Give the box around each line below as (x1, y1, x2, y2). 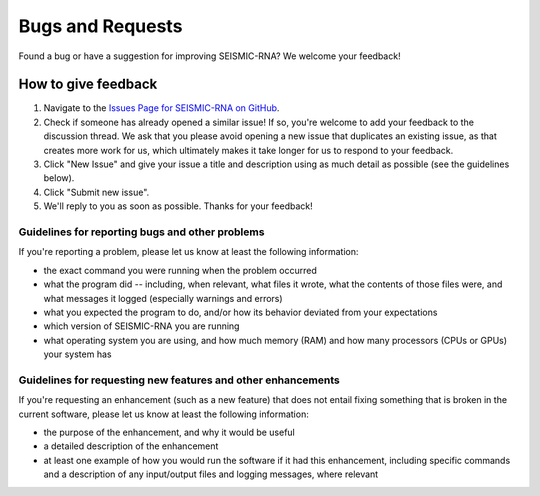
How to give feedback (18, 76, 158, 93)
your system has (43, 348, 112, 360)
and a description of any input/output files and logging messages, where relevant (43, 468, 379, 480)
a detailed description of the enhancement (43, 440, 219, 452)
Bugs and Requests (18, 15, 183, 37)
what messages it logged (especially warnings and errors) (43, 292, 284, 304)
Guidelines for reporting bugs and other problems (18, 225, 265, 239)
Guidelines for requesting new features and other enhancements (18, 373, 340, 387)
